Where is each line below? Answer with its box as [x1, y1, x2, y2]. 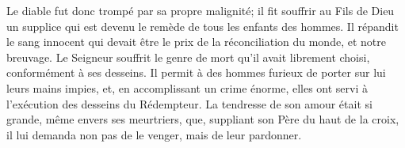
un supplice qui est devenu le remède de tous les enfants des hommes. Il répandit [6, 17, 399, 34]
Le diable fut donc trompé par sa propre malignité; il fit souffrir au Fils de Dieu [6, 2, 395, 18]
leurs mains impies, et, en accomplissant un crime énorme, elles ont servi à [6, 79, 369, 96]
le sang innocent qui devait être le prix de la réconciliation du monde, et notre [6, 33, 386, 50]
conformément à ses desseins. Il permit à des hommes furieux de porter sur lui [6, 64, 386, 81]
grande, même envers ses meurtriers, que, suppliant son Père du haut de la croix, [6, 111, 399, 127]
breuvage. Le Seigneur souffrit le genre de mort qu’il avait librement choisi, [6, 48, 370, 65]
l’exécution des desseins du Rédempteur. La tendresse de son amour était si [6, 95, 373, 112]
